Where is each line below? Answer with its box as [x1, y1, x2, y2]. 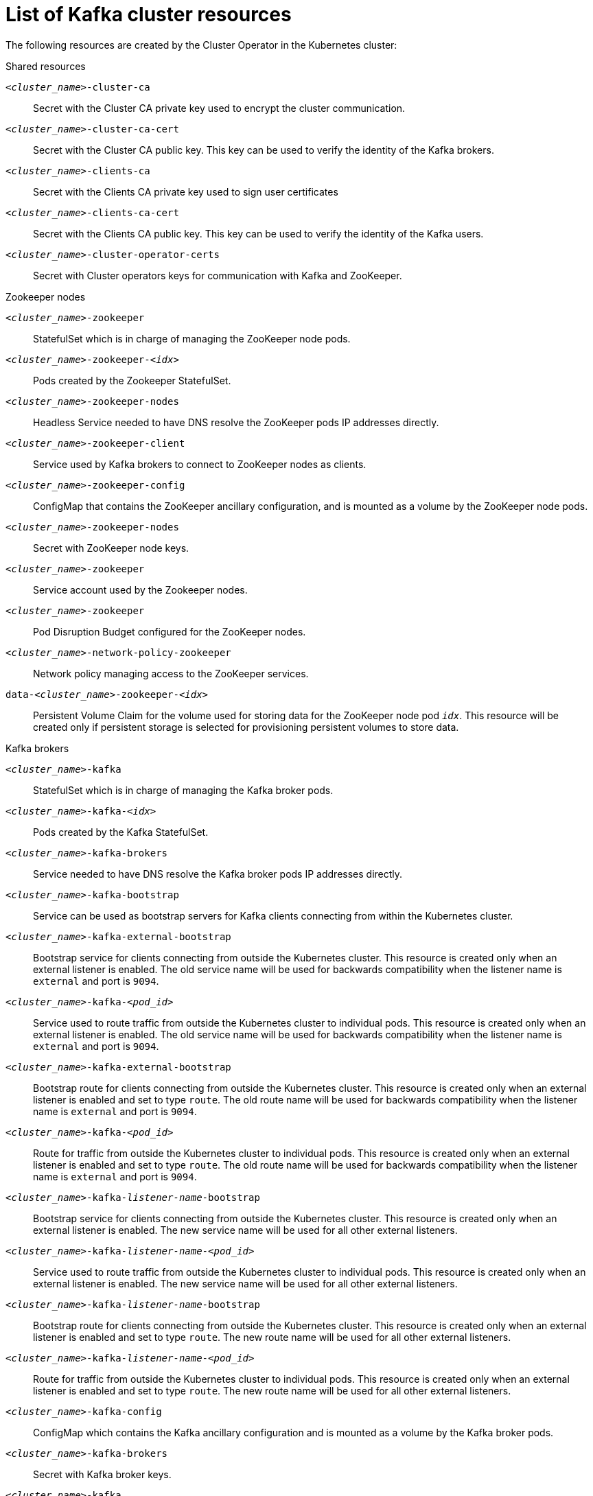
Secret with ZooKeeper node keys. [33, 541, 189, 554]
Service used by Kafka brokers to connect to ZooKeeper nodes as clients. [33, 458, 367, 470]
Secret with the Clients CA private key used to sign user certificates [33, 185, 338, 198]
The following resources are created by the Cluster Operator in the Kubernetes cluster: [5, 38, 397, 51]
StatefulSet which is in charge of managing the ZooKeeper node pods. [33, 332, 351, 344]
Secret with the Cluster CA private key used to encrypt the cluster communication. [33, 102, 406, 114]
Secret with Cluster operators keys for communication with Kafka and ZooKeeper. [33, 269, 402, 281]
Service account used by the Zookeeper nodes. [33, 583, 248, 596]
